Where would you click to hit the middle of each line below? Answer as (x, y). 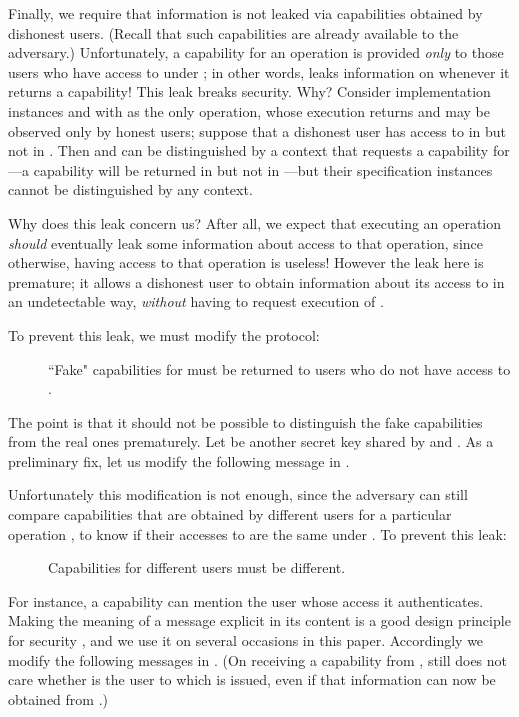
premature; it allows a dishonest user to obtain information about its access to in (256, 281)
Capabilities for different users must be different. (197, 567)
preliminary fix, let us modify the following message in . (179, 460)
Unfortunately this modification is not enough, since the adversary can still (238, 494)
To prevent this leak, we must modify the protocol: (164, 334)
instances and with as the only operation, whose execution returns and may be (249, 110)
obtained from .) (58, 698)
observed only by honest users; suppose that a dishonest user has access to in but (257, 130)
